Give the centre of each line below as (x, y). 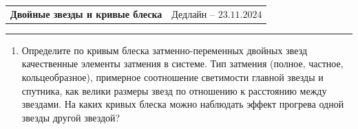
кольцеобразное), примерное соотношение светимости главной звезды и (172, 77)
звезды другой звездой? (71, 117)
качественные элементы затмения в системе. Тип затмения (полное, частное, (182, 63)
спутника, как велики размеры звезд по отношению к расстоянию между (174, 90)
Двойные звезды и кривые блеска (86, 13)
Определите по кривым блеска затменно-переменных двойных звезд (165, 50)
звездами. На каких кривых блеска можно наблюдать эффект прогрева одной (183, 104)
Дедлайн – (193, 13)
